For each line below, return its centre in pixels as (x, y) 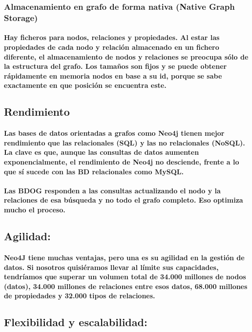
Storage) (21, 17)
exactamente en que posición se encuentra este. (85, 85)
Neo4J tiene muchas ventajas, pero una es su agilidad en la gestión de (124, 258)
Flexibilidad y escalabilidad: (76, 322)
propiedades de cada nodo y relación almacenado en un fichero (112, 47)
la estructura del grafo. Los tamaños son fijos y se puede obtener (115, 66)
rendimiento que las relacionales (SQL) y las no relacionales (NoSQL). (125, 142)
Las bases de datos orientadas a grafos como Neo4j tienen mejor (114, 133)
